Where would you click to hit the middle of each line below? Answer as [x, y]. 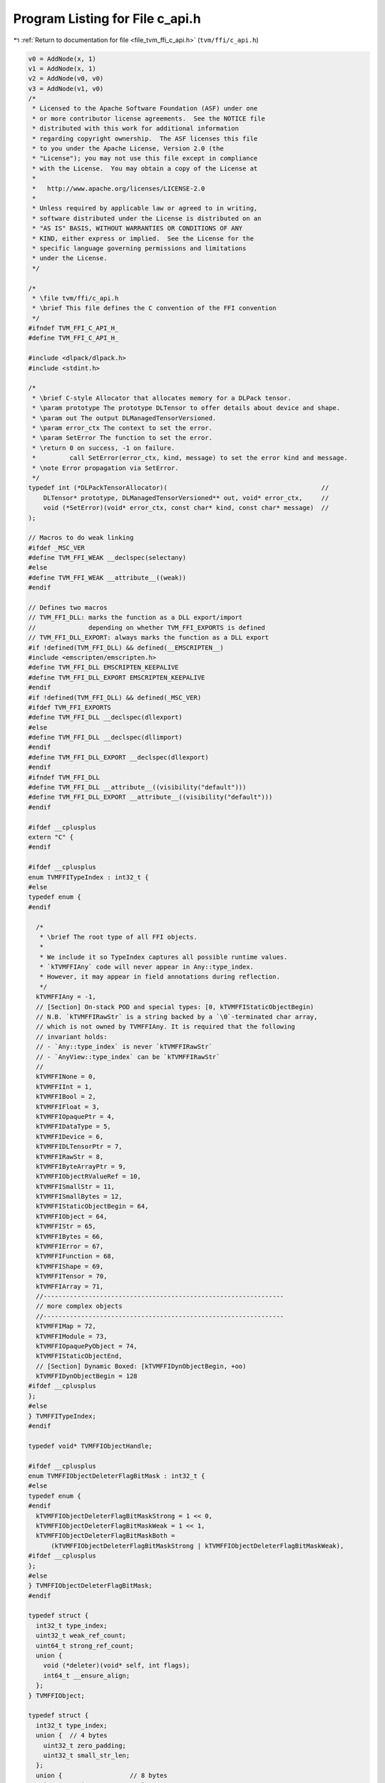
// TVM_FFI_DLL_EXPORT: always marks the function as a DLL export [149, 638]
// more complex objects [79, 1306]
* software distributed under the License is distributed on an [147, 218]
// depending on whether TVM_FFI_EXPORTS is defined [147, 627]
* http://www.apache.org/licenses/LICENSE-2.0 [119, 188]
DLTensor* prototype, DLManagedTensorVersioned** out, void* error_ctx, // [186, 498]
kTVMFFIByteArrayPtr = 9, [81, 1166]
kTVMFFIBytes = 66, [70, 1236]
